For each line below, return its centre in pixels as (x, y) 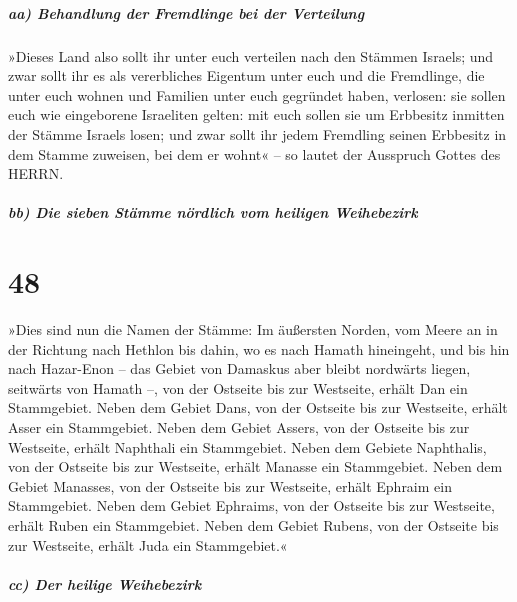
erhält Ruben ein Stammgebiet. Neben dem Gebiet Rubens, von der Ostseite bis (253, 524)
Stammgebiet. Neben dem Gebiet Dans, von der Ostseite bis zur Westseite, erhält (258, 407)
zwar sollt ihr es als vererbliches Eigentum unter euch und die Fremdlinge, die (246, 75)
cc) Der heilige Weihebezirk (105, 583)
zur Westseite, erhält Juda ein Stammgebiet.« (148, 544)
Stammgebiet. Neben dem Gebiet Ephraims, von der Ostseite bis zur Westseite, (251, 505)
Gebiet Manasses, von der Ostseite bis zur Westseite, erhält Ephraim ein (230, 485)
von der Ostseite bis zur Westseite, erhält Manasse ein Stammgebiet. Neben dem (255, 466)
